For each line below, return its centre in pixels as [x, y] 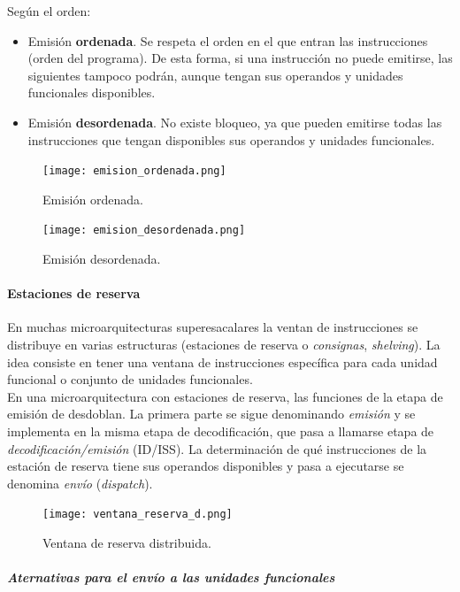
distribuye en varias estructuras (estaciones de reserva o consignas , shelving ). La [224, 345]
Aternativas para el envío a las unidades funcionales [171, 577]
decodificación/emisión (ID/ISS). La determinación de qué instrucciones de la [217, 448]
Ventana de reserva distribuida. [127, 543]
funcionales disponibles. [92, 92]
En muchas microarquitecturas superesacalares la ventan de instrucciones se [213, 327]
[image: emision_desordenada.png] [144, 231]
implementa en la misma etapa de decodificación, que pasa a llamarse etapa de [221, 431]
